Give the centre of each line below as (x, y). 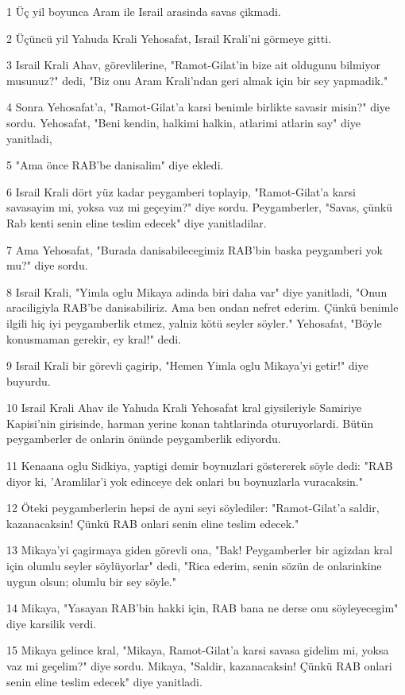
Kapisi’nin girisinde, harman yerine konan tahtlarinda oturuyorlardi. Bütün (190, 423)
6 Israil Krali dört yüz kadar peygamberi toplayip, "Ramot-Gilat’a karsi (181, 191)
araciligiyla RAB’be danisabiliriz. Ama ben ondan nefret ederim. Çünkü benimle (202, 307)
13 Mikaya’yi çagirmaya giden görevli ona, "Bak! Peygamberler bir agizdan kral (200, 550)
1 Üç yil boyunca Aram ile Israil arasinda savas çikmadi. (144, 11)
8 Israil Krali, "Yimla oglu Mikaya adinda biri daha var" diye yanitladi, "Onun (197, 291)
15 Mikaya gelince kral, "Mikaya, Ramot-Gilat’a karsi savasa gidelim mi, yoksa (198, 650)
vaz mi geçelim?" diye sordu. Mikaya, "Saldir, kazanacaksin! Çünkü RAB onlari (199, 666)
